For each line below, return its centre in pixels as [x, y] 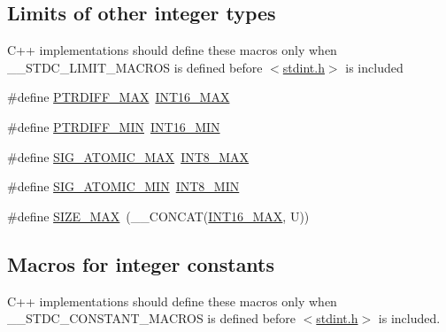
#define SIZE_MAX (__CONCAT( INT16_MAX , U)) [158, 216]
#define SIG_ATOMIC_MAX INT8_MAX [128, 156]
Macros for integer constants [141, 263]
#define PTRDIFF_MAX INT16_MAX [119, 97]
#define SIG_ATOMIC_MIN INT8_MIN [123, 186]
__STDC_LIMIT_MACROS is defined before [135, 67]
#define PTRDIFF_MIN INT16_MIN [114, 126]
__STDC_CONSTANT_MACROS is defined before [152, 318]
